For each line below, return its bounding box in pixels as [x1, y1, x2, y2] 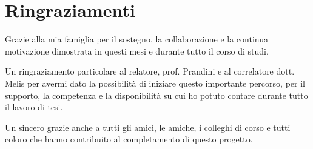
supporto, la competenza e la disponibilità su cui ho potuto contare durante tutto [5, 88, 308, 101]
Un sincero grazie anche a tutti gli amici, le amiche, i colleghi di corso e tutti [5, 121, 291, 133]
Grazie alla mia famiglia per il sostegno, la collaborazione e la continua [5, 33, 268, 45]
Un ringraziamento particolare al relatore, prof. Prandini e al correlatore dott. [5, 65, 295, 78]
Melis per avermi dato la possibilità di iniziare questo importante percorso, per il [5, 76, 305, 89]
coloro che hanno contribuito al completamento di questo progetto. [5, 133, 253, 145]
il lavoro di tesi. [5, 101, 63, 113]
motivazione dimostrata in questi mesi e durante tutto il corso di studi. [5, 44, 269, 57]
